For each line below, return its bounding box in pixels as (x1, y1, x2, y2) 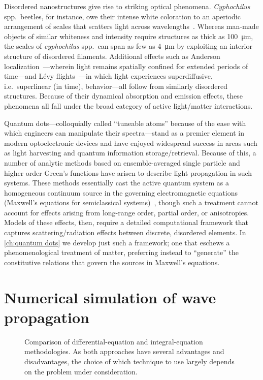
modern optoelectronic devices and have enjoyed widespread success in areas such (4, 137, 257, 148)
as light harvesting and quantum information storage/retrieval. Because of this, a (4, 147, 256, 158)
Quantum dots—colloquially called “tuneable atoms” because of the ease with (4, 117, 246, 128)
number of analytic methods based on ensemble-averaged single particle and (4, 157, 240, 168)
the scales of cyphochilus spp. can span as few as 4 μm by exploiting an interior (4, 41, 252, 51)
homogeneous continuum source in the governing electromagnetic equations (4, 187, 238, 198)
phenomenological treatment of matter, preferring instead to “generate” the (4, 247, 239, 258)
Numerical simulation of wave (4, 287, 216, 307)
